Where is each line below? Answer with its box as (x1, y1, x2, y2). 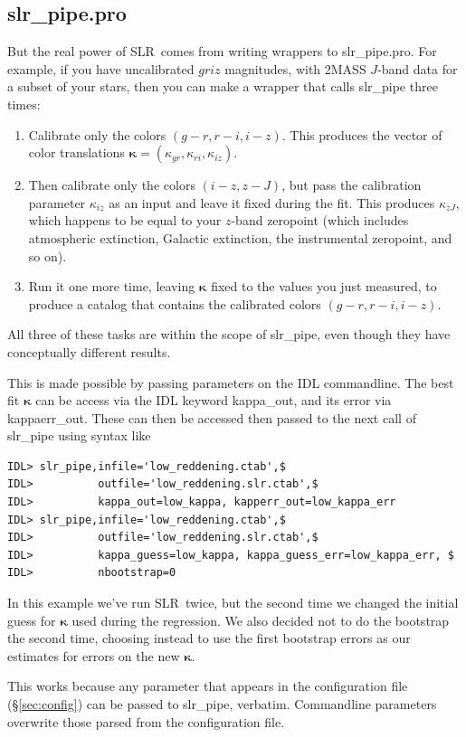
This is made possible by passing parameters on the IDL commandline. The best (7, 373, 454, 392)
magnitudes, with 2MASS (224, 59, 366, 78)
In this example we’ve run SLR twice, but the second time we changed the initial (7, 593, 459, 612)
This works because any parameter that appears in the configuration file (7, 676, 408, 695)
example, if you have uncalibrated (7, 59, 195, 78)
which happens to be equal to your (28, 211, 222, 230)
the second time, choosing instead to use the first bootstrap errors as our (7, 628, 411, 647)
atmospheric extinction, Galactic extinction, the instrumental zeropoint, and (28, 228, 452, 247)
